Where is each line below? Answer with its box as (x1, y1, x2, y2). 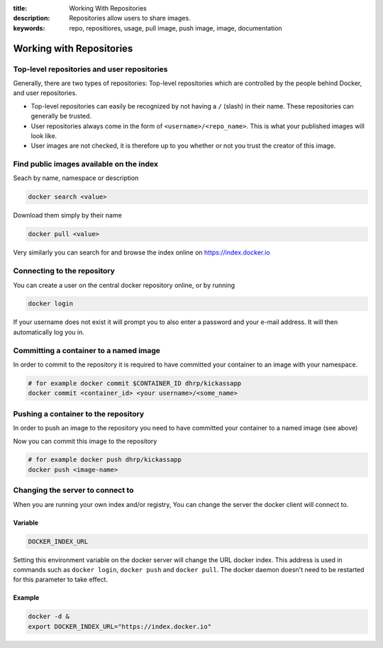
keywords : (13, 23, 45, 32)
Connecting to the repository (13, 266, 115, 276)
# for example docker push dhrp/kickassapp (28, 456, 182, 464)
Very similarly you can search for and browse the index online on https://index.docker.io (13, 248, 270, 257)
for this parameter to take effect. (13, 575, 108, 584)
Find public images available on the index (13, 160, 159, 169)
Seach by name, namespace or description (13, 174, 139, 182)
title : (13, 4, 28, 12)
